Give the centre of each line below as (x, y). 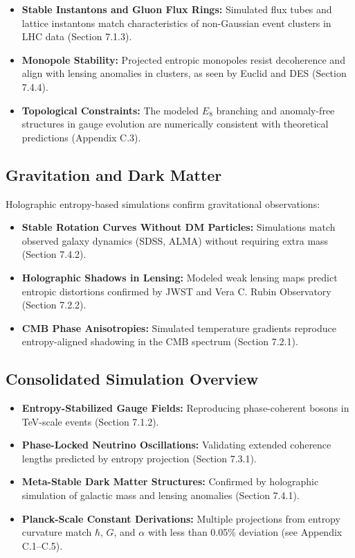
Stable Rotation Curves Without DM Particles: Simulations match (179, 227)
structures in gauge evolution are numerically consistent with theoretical (175, 124)
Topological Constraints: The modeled (110, 110)
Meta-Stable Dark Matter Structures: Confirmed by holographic (170, 481)
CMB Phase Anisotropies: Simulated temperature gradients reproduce (179, 328)
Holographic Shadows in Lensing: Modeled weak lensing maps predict (180, 277)
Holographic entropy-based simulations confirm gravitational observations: (163, 203)
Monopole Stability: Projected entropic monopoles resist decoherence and (183, 59)
